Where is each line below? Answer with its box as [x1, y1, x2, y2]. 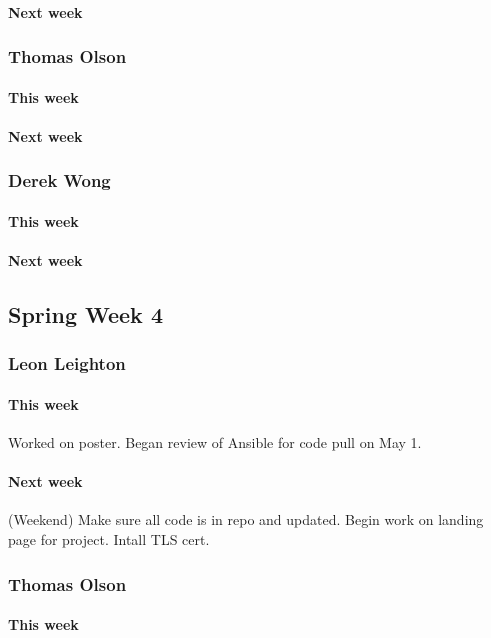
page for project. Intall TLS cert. [8, 529, 210, 550]
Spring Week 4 [8, 299, 163, 330]
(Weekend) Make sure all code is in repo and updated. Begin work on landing [8, 509, 484, 530]
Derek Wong [8, 168, 111, 193]
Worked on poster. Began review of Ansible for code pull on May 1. [8, 432, 422, 453]
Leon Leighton [8, 351, 126, 376]
